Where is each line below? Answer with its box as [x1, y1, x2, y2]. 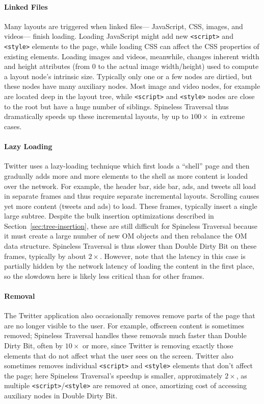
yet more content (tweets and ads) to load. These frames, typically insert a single [4, 200, 257, 211]
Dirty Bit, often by [4, 340, 63, 351]
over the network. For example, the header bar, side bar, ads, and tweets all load [4, 180, 256, 191]
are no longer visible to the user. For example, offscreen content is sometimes [4, 320, 244, 330]
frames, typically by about [4, 250, 86, 261]
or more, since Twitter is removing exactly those [83, 340, 233, 351]
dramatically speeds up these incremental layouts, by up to [4, 111, 189, 122]
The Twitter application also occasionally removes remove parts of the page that [4, 310, 255, 321]
